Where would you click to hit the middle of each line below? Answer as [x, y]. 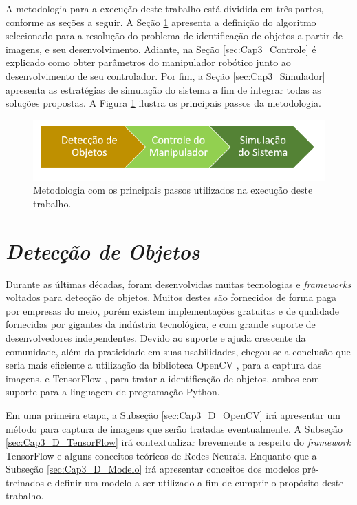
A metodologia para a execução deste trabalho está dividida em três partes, [165, 8]
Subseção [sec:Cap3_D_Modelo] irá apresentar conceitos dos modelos [152, 469]
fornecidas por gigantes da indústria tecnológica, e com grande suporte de [161, 324]
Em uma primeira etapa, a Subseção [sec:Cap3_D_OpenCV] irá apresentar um [173, 414]
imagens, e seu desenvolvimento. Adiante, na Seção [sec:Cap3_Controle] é [161, 49]
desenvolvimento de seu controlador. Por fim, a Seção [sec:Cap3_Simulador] [165, 75]
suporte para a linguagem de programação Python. [113, 392]
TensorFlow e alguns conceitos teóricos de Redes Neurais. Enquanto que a [161, 455]
